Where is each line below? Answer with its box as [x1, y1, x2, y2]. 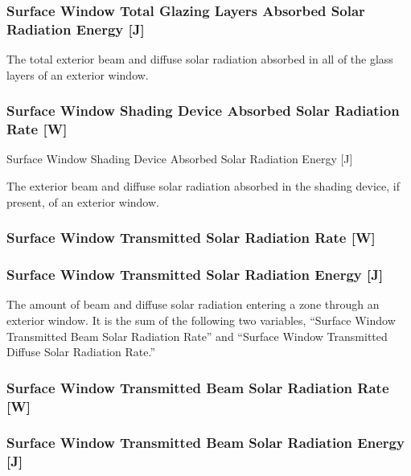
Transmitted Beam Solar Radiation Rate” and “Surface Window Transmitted [6, 327, 388, 344]
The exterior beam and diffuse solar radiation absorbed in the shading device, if [6, 178, 400, 195]
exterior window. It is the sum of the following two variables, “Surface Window [6, 311, 396, 328]
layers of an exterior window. [6, 66, 149, 83]
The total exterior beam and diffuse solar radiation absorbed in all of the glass [6, 51, 393, 68]
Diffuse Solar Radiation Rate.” [6, 343, 156, 360]
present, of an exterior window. [6, 193, 159, 210]
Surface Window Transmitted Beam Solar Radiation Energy [6, 433, 405, 453]
